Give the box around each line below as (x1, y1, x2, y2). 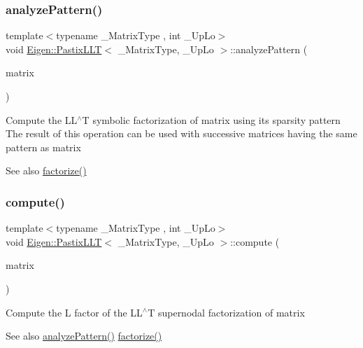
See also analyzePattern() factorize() (6, 328, 162, 343)
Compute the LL (6, 112, 78, 127)
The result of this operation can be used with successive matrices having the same (6, 126, 357, 141)
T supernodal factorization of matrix (148, 305, 305, 319)
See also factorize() (6, 163, 87, 178)
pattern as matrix (6, 139, 81, 154)
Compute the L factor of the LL (6, 305, 143, 319)
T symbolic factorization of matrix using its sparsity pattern (82, 112, 341, 127)
